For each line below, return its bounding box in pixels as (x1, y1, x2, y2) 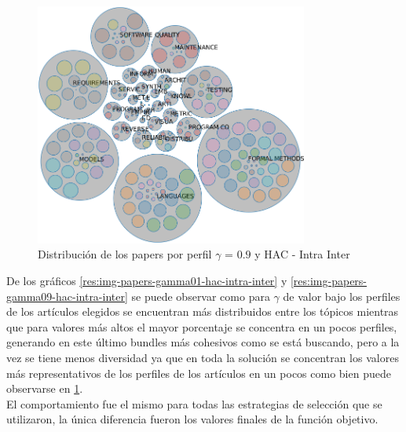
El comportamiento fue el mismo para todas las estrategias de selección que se (6, 395, 382, 412)
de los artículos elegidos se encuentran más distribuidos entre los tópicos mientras (6, 303, 399, 320)
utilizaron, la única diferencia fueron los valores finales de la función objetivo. (6, 411, 379, 427)
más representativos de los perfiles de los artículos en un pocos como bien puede (6, 364, 391, 381)
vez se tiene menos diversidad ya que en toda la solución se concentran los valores (6, 349, 399, 365)
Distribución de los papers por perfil (38, 246, 212, 262)
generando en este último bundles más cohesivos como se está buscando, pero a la (6, 334, 400, 350)
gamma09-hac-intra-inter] (6, 287, 128, 304)
